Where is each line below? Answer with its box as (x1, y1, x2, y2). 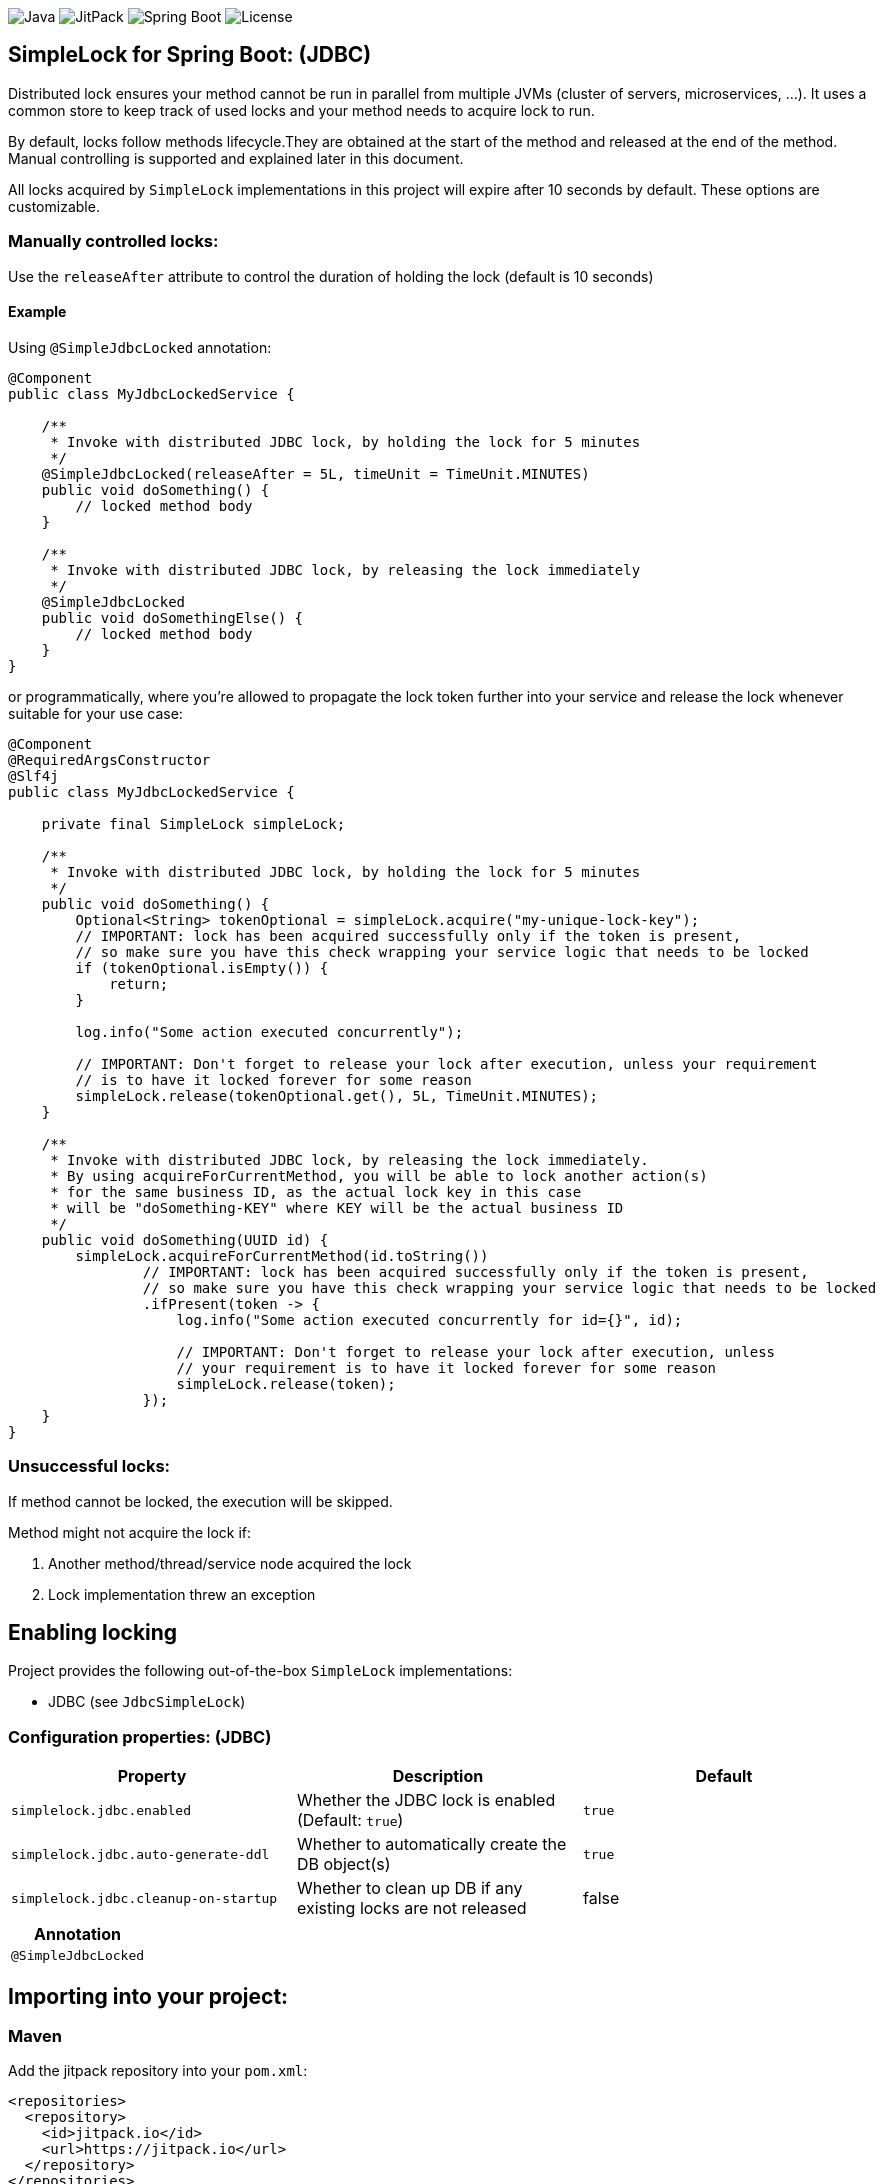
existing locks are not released (296, 1898, 527, 1919)
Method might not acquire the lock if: (8, 1523, 251, 1541)
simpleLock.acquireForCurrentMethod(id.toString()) (75, 1247, 489, 1264)
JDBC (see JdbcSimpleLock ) (48, 1693, 246, 1711)
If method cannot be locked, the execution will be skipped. (8, 1492, 393, 1510)
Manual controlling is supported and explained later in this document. (8, 149, 464, 167)
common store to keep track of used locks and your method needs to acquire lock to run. (8, 101, 595, 119)
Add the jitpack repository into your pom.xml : (8, 2062, 308, 2080)
